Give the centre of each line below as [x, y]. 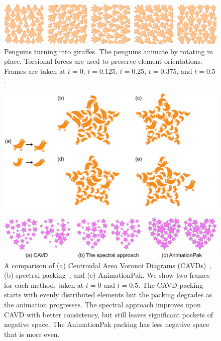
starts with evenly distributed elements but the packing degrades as [108, 295]
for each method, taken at [44, 285]
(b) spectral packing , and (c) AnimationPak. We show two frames [107, 275]
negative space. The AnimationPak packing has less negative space [107, 324]
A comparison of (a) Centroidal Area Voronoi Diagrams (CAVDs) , [108, 265]
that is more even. [32, 334]
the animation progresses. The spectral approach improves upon [102, 304]
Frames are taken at [35, 71]
